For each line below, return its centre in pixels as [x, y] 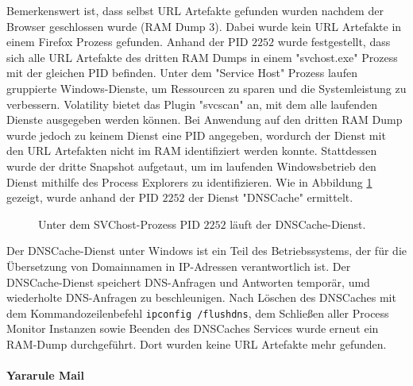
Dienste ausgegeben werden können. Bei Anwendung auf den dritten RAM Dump [205, 120]
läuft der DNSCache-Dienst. [298, 224]
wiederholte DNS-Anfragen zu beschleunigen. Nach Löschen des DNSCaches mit [201, 297]
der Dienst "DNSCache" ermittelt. [271, 197]
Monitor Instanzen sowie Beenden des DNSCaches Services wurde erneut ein [193, 328]
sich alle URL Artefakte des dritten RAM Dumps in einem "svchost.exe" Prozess [202, 57]
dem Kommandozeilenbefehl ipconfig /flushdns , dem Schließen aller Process [198, 313]
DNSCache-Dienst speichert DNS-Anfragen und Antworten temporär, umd [188, 282]
